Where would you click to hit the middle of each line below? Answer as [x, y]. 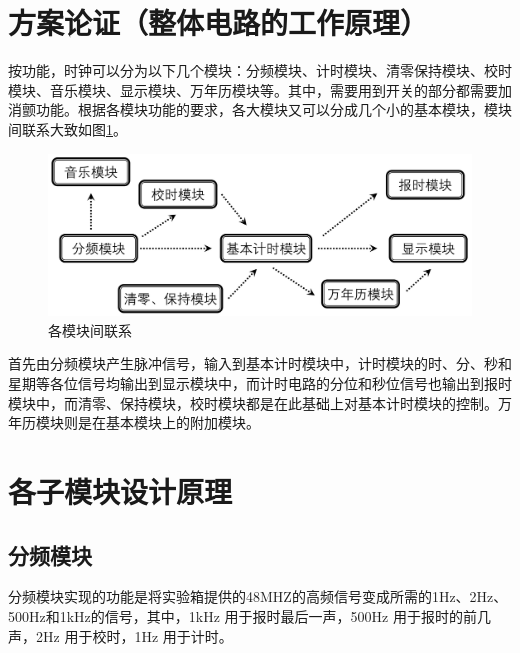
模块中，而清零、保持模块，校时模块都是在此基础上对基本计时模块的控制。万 [260, 402]
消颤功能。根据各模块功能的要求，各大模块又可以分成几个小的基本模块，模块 [260, 109]
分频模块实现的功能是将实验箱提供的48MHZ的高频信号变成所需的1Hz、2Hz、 [258, 596]
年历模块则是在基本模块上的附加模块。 [134, 422]
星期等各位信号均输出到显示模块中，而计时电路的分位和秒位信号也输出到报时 [260, 383]
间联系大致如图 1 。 [67, 128]
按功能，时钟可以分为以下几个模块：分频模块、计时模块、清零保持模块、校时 [260, 70]
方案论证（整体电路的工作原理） [218, 22]
